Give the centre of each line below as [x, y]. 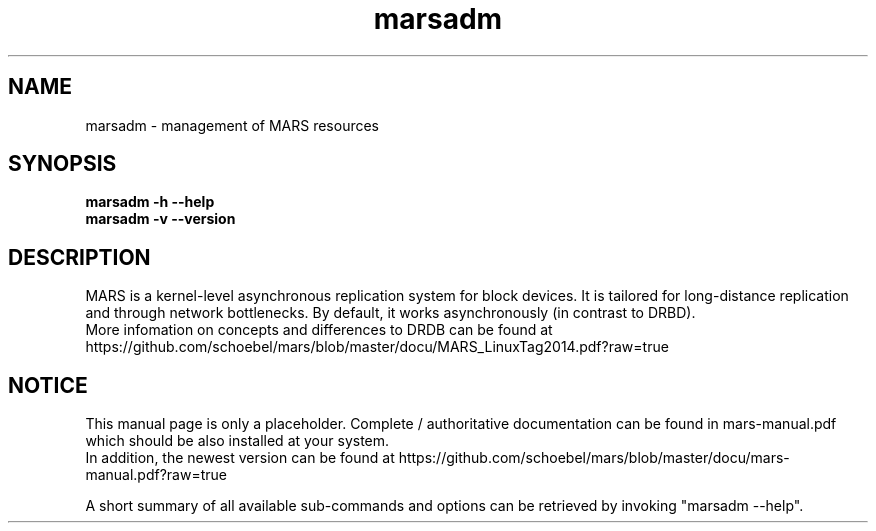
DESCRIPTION [79, 257]
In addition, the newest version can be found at [240, 458]
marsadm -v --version [160, 219]
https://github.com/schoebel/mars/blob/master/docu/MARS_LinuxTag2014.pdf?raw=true [377, 347]
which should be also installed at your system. [237, 441]
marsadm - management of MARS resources [232, 125]
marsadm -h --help [150, 202]
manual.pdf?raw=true [156, 475]
